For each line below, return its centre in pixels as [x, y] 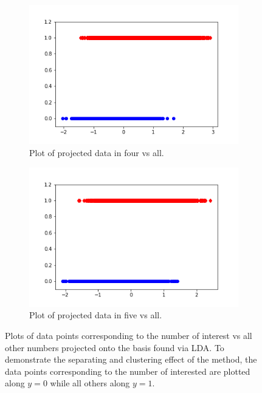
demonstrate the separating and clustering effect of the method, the [131, 359]
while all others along [90, 383]
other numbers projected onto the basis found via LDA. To [115, 347]
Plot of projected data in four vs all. [97, 152]
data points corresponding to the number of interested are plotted [128, 371]
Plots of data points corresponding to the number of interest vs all [129, 336]
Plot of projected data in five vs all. [96, 315]
